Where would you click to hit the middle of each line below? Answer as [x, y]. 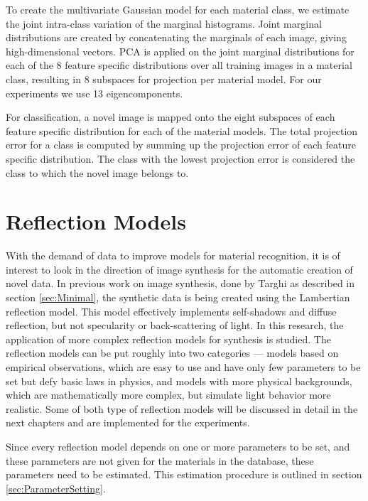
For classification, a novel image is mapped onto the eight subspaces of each [171, 117]
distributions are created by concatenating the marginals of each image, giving [176, 37]
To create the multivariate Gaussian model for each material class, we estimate [178, 9]
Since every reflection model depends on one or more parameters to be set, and [178, 446]
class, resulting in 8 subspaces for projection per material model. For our [164, 79]
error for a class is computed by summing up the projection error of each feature [181, 145]
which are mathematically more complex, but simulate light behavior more [168, 395]
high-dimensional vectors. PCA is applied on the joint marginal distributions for [180, 51]
